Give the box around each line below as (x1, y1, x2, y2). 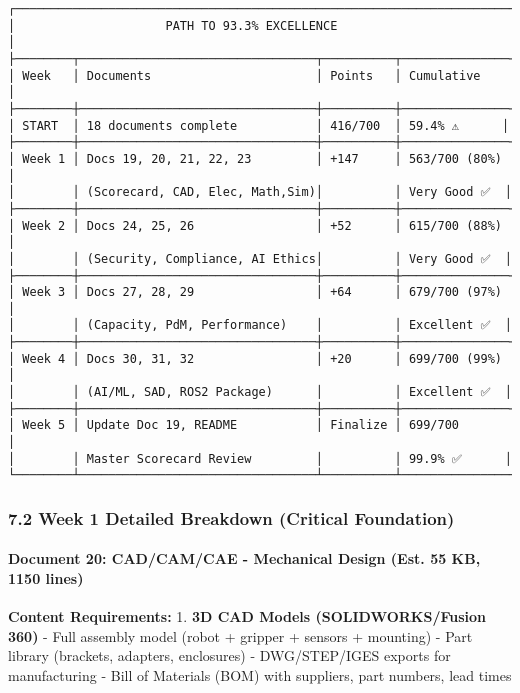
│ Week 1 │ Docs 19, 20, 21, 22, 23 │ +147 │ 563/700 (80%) (8, 151, 502, 166)
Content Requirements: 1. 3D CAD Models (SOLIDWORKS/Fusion (8, 606, 487, 627)
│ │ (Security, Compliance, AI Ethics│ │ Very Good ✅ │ (8, 251, 513, 266)
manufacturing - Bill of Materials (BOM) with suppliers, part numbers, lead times (8, 665, 512, 686)
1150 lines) (8, 568, 84, 589)
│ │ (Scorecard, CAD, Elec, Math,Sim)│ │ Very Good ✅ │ (8, 185, 513, 200)
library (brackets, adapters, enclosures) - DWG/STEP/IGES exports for (8, 645, 451, 666)
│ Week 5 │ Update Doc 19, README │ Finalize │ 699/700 (8, 418, 460, 433)
